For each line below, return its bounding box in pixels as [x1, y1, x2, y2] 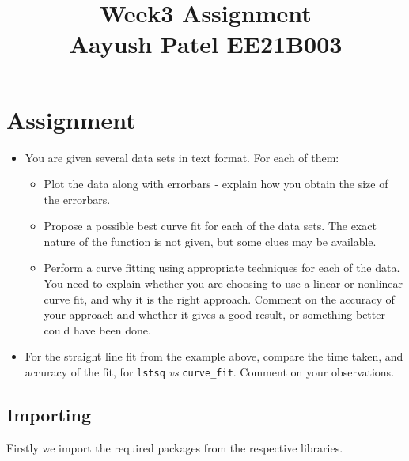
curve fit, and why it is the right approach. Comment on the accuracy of [44, 290, 395, 307]
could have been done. [44, 321, 151, 338]
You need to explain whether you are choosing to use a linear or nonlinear [44, 275, 403, 292]
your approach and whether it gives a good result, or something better [44, 306, 385, 323]
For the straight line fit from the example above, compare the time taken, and [25, 348, 403, 365]
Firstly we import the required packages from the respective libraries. [6, 439, 343, 455]
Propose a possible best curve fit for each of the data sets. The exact [44, 217, 377, 234]
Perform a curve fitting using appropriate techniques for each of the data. [44, 259, 400, 276]
